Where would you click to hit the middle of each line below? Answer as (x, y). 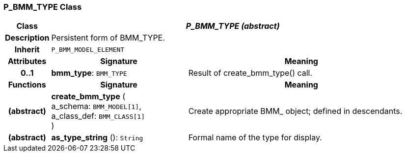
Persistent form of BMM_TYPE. (108, 38)
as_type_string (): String (97, 138)
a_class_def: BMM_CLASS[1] (98, 116)
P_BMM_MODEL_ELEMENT (88, 49)
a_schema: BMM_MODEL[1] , (96, 106)
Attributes (27, 61)
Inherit (27, 50)
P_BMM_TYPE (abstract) (233, 26)
